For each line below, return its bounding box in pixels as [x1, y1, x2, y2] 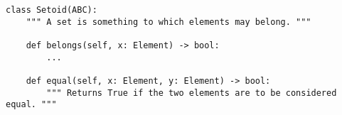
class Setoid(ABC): [6, 5, 97, 15]
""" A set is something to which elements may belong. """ [26, 16, 311, 27]
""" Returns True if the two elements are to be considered [46, 87, 337, 98]
